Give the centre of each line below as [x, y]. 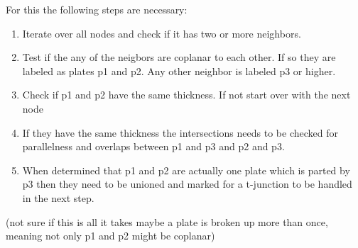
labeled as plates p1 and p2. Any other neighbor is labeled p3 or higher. [179, 71]
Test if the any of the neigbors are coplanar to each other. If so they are [179, 57]
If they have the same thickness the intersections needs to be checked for [180, 132]
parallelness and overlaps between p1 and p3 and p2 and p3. [153, 146]
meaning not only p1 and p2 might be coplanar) [110, 236]
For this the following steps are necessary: [97, 9]
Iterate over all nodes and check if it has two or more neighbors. [162, 33]
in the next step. [58, 197]
